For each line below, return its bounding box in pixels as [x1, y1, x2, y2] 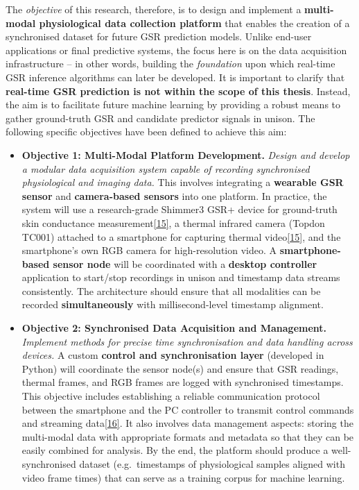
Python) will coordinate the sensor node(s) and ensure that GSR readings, [21, 361, 339, 375]
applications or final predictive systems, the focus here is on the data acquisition [6, 42, 347, 57]
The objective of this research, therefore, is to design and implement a [6, 2, 301, 16]
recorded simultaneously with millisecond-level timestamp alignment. [21, 297, 324, 312]
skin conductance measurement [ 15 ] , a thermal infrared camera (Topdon [21, 215, 325, 230]
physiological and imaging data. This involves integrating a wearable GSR [21, 175, 344, 189]
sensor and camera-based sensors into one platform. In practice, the [21, 188, 327, 203]
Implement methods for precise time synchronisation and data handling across [21, 334, 353, 348]
